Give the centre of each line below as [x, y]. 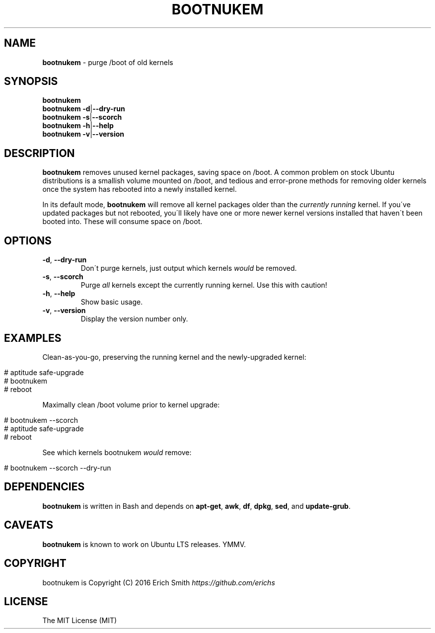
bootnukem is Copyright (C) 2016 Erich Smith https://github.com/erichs [159, 582]
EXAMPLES [33, 338]
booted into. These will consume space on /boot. [122, 222]
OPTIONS [28, 240]
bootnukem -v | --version [83, 134]
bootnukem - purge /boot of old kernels [108, 62]
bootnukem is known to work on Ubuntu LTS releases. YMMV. [144, 544]
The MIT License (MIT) [80, 621]
